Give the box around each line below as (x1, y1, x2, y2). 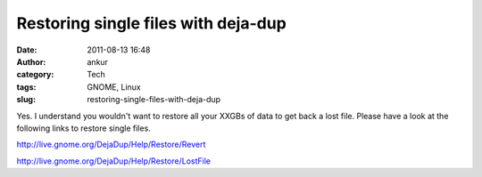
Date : (16, 44, 37, 55)
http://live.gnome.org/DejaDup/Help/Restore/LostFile (16, 156, 212, 166)
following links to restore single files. (16, 123, 151, 133)
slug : (16, 94, 36, 105)
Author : (16, 56, 46, 67)
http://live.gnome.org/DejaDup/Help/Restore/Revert (16, 139, 206, 150)
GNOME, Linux (87, 81, 142, 93)
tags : (16, 81, 37, 93)
